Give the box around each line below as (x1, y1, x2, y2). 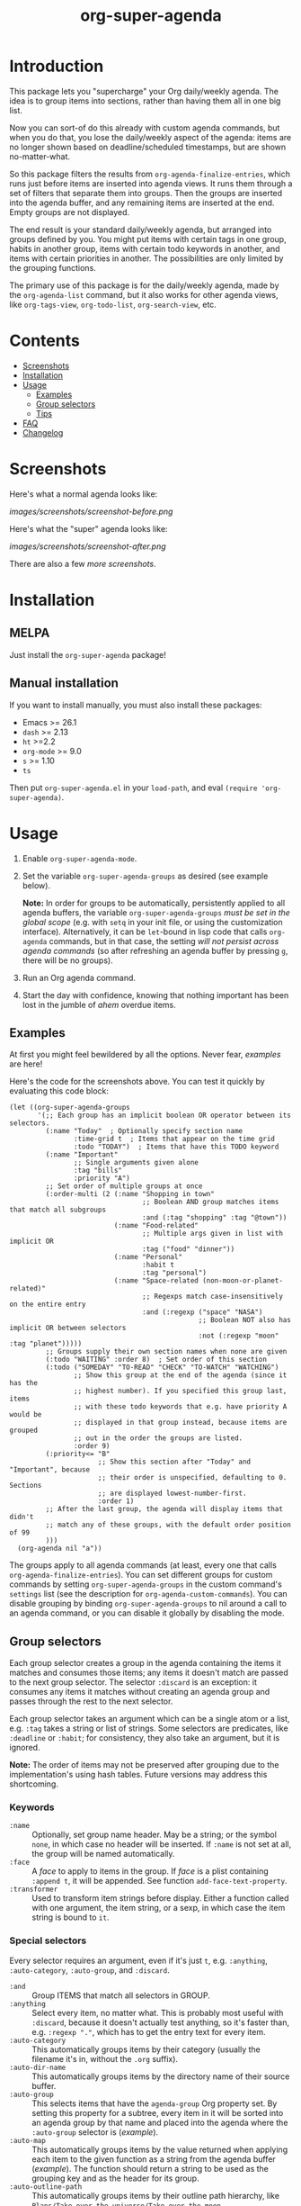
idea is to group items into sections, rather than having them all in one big (9, 95, 281, 106)
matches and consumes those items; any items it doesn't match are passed (9, 1667, 289, 1679)
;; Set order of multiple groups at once (45, 1182, 203, 1191)
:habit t (142, 1261, 175, 1270)
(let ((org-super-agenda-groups (9, 1103, 130, 1112)
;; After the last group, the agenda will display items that (45, 1505, 283, 1514)
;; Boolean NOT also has (198, 1316, 292, 1325)
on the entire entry (9, 1300, 87, 1310)
